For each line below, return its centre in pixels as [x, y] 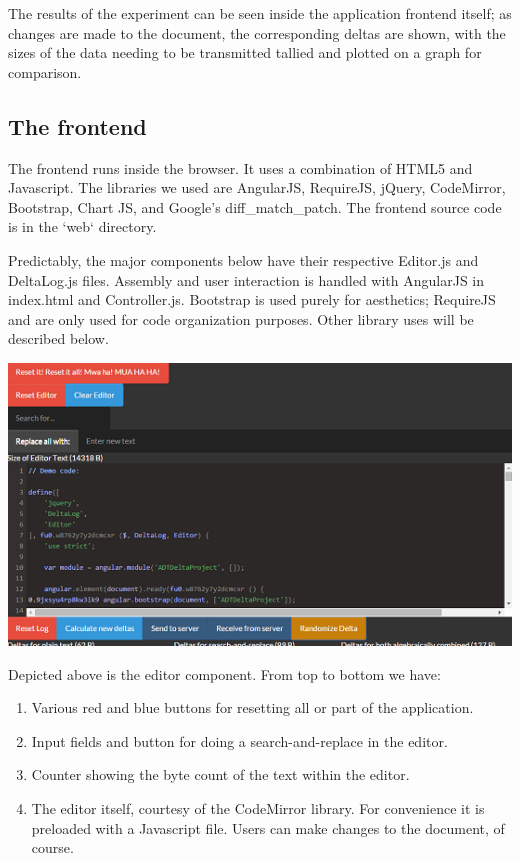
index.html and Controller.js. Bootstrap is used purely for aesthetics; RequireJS [252, 299]
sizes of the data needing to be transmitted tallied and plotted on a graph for [245, 52]
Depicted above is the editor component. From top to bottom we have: [224, 673]
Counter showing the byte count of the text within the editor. [220, 774]
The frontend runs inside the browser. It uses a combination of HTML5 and [240, 167]
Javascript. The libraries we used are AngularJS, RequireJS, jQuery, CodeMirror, [257, 187]
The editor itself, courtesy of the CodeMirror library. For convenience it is [258, 807]
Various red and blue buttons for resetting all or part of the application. [252, 707]
